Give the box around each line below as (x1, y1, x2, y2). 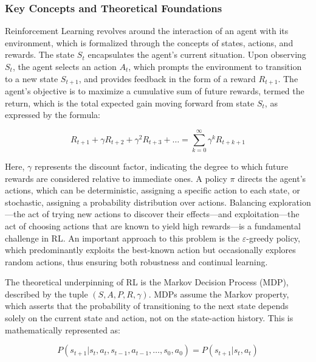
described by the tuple (5, 287, 88, 300)
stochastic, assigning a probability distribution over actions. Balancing (5, 195, 267, 208)
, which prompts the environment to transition (128, 60, 302, 72)
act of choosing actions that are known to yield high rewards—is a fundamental (5, 219, 301, 232)
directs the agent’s (238, 172, 306, 184)
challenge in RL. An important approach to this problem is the (5, 231, 240, 244)
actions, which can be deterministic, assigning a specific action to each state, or (5, 184, 300, 197)
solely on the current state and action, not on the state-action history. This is (5, 312, 294, 324)
